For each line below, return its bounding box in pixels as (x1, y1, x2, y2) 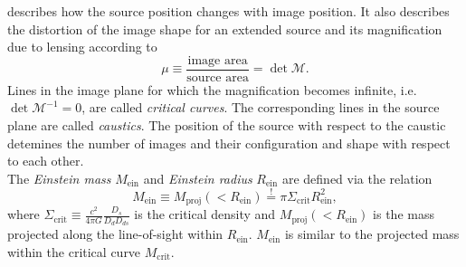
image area (187, 53, 248, 67)
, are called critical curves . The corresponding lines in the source (81, 98, 440, 117)
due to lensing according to (7, 37, 157, 56)
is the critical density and (134, 205, 276, 224)
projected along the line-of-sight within (7, 224, 223, 243)
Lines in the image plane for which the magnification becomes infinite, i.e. (7, 80, 417, 99)
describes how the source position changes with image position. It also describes (7, 2, 450, 20)
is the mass (373, 205, 434, 224)
